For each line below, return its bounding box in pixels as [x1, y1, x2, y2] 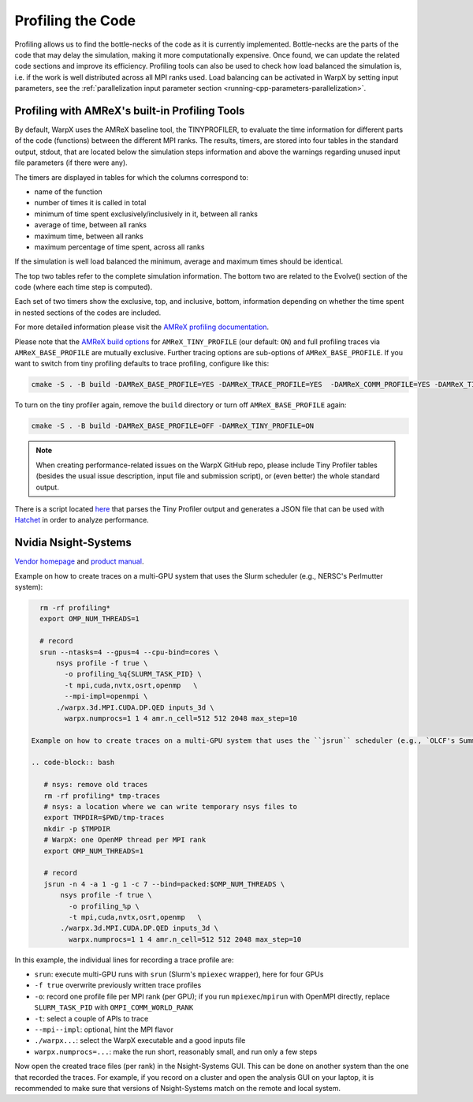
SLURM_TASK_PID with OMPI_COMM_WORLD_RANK [34, 1003, 194, 1012]
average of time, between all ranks [34, 220, 147, 230]
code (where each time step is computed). [14, 283, 153, 292]
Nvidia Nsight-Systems [14, 536, 132, 549]
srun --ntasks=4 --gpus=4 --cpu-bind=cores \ [39, 647, 218, 657]
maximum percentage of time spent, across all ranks [34, 242, 205, 252]
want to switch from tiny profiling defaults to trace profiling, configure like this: [14, 359, 270, 369]
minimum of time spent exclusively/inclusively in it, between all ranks [34, 209, 258, 219]
